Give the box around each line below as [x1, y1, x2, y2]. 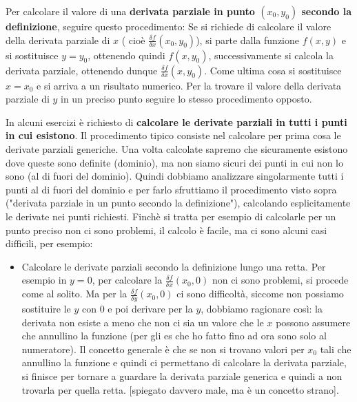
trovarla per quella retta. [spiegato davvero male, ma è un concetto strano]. [21, 382, 339, 396]
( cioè [121, 32, 145, 47]
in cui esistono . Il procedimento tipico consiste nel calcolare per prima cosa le [6, 128, 341, 142]
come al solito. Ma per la [21, 286, 127, 301]
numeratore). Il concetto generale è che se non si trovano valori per [21, 341, 305, 356]
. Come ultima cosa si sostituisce [204, 63, 342, 77]
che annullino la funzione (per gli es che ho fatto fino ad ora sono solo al [21, 328, 327, 343]
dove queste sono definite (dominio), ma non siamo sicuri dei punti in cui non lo [6, 155, 343, 169]
